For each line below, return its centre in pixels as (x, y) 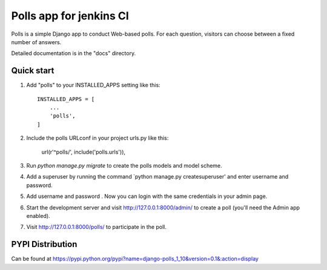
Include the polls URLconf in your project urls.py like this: (97, 138)
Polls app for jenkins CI (70, 16)
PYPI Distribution (44, 244)
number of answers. (36, 42)
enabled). (38, 216)
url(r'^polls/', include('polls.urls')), (84, 152)
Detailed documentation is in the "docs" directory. (74, 53)
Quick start (33, 71)
